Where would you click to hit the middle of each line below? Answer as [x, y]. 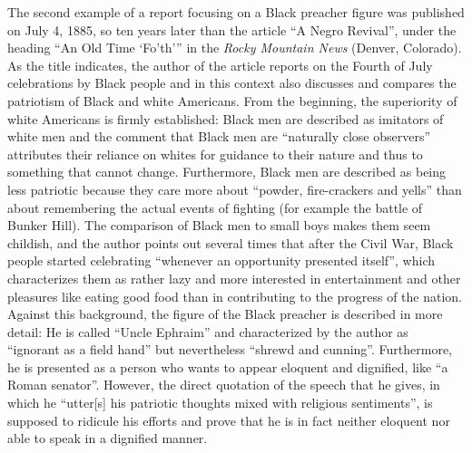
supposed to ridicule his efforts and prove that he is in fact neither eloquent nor [229, 420]
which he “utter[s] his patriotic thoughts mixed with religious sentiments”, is [220, 403]
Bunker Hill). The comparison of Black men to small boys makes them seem [219, 225]
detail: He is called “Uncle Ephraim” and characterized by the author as [208, 331]
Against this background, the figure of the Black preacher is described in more [225, 314]
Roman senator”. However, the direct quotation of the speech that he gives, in [224, 385]
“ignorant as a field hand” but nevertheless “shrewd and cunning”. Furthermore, [230, 349]
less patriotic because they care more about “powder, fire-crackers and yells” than [235, 189]
